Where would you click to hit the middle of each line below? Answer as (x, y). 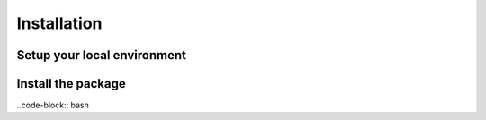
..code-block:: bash (53, 105)
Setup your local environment (101, 55)
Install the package (71, 84)
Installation (59, 23)
